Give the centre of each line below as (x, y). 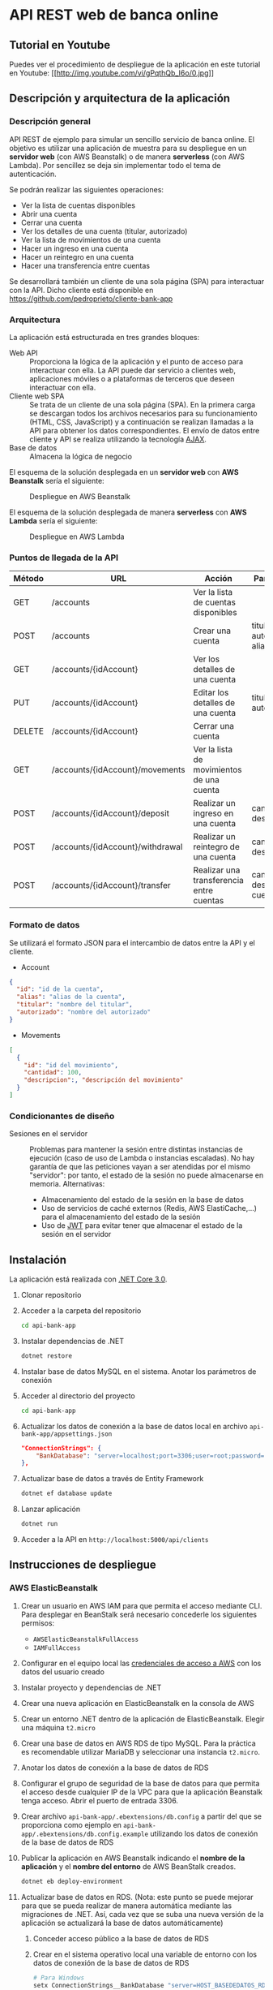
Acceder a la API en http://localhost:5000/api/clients (115, 1540)
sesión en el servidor (76, 1234)
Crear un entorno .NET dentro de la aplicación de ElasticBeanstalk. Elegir (143, 1719)
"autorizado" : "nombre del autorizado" (84, 1012)
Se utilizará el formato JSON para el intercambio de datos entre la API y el (132, 942)
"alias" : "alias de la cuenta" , (71, 997)
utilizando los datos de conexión (204, 1833)
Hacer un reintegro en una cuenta (77, 256)
